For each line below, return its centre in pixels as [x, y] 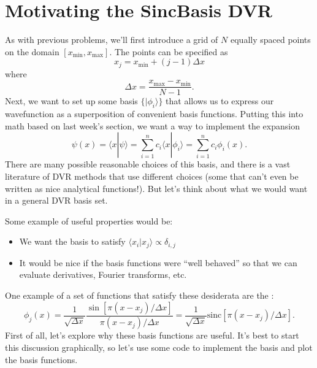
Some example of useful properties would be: [89, 220]
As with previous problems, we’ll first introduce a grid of [112, 40]
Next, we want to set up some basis [71, 101]
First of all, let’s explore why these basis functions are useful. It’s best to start [152, 335]
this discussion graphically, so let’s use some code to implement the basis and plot [159, 347]
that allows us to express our [220, 101]
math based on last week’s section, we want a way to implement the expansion [152, 125]
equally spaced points [270, 40]
